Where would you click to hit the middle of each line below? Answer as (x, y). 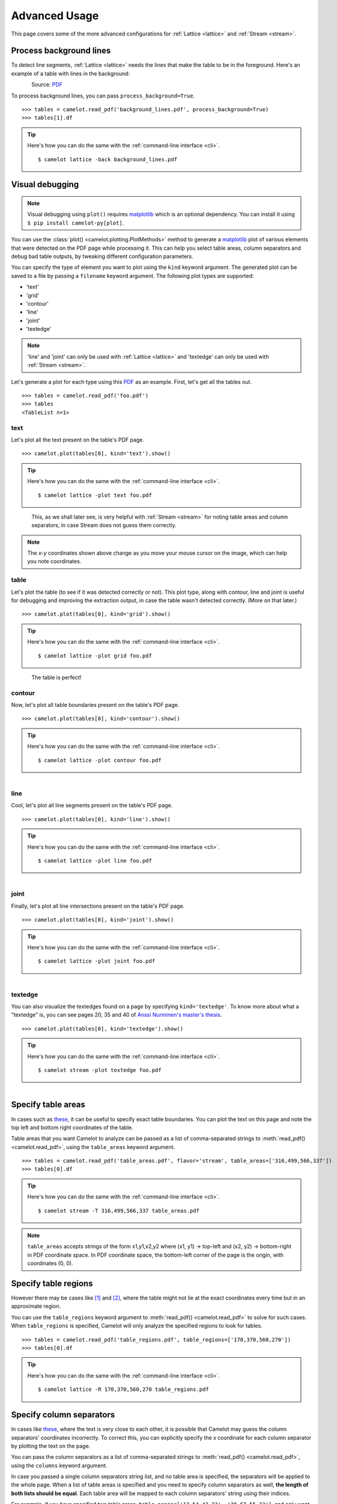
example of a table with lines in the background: (71, 73)
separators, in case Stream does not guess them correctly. (104, 525)
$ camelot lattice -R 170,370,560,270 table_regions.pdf (124, 1389)
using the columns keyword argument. (59, 1465)
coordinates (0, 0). (50, 1263)
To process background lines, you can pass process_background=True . (103, 96)
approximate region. (36, 1306)
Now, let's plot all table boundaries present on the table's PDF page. (95, 705)
